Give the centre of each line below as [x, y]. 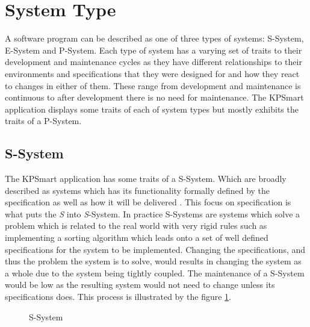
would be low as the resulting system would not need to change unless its [140, 285]
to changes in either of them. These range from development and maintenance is [153, 85]
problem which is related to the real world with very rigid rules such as [136, 226]
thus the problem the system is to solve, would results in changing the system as [153, 261]
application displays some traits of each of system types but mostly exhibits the [152, 109]
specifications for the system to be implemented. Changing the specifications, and [155, 249]
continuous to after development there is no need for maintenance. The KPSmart [154, 97]
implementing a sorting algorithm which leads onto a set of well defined [137, 238]
